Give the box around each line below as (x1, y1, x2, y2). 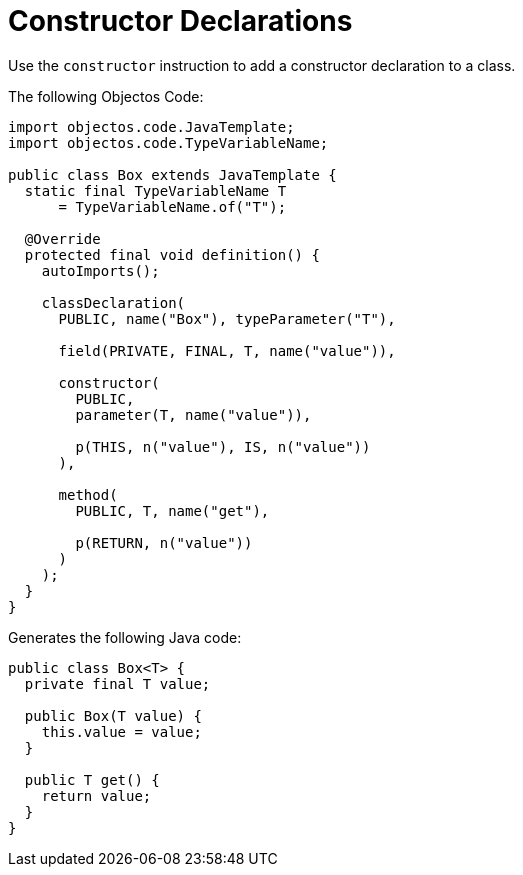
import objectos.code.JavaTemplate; (8, 118, 295, 135)
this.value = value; (41, 723, 202, 740)
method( (58, 486, 118, 503)
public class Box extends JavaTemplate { (8, 166, 337, 183)
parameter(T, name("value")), (75, 406, 312, 423)
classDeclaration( (41, 294, 186, 311)
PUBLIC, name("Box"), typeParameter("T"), (58, 310, 396, 327)
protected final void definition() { (24, 246, 320, 263)
